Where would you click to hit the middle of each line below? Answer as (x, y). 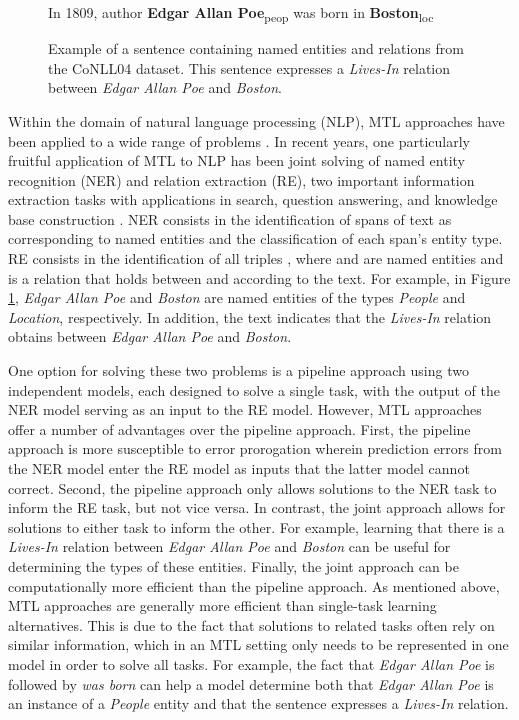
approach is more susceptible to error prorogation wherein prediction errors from (255, 448)
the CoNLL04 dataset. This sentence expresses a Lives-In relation (249, 67)
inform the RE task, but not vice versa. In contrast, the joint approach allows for (257, 507)
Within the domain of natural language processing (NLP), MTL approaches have (256, 120)
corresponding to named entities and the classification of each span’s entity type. (255, 238)
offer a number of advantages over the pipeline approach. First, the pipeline (239, 428)
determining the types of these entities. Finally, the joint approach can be (233, 565)
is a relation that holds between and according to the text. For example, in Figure (259, 277)
